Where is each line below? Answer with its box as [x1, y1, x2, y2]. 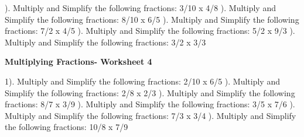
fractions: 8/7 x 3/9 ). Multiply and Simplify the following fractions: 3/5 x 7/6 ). [5, 98, 295, 110]
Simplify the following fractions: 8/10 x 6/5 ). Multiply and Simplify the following [5, 13, 299, 25]
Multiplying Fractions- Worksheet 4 [5, 55, 152, 68]
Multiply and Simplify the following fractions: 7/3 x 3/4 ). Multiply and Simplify [5, 109, 296, 121]
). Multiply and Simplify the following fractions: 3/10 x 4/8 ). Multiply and [5, 2, 276, 13]
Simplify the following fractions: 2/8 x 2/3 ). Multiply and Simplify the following [5, 86, 295, 99]
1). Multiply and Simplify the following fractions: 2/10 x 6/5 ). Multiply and [5, 75, 280, 87]
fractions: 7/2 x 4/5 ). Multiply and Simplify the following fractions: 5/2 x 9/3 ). [5, 24, 295, 37]
